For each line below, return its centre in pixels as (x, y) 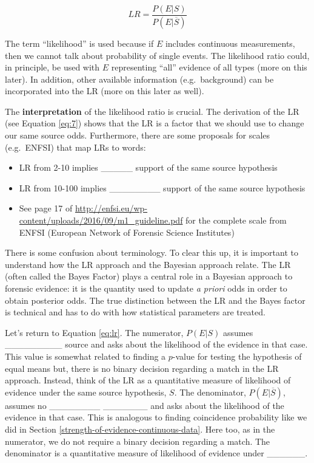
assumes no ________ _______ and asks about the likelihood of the (145, 405)
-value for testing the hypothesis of (237, 356)
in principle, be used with (52, 67)
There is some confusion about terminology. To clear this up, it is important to (152, 252)
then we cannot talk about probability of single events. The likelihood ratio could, (157, 55)
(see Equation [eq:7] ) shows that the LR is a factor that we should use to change (155, 123)
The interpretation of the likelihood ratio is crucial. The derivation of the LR (152, 111)
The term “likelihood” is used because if (79, 43)
